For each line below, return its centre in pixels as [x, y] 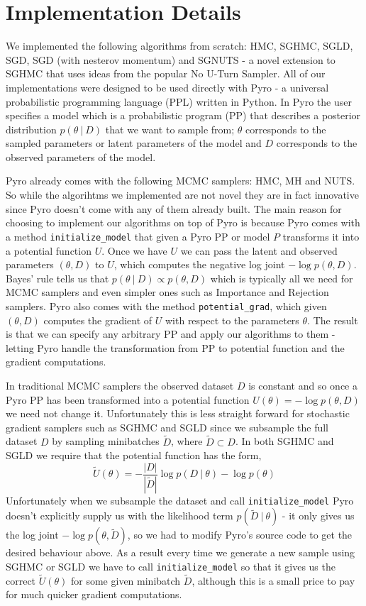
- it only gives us [318, 516]
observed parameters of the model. [81, 156]
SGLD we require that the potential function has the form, [134, 455]
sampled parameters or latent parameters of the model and [134, 143]
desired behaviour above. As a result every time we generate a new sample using [181, 552]
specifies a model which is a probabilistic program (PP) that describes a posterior [183, 115]
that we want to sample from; [170, 129]
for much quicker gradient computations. [94, 594]
